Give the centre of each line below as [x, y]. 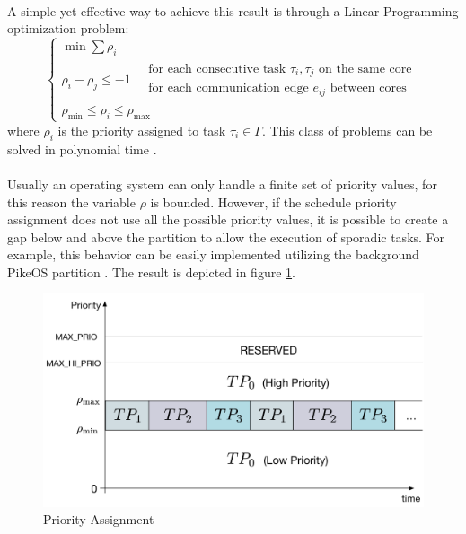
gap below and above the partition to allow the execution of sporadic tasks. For [226, 236]
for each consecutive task [217, 69]
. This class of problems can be [347, 130]
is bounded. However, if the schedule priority [273, 201]
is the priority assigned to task [142, 130]
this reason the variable [71, 201]
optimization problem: [68, 28]
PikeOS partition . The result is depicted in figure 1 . [151, 271]
